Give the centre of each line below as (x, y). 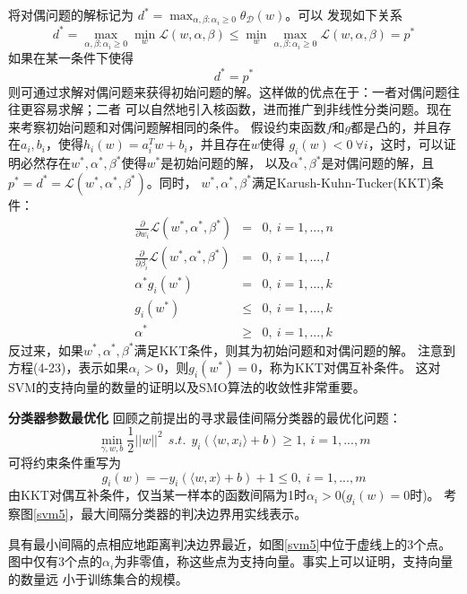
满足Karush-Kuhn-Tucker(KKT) (341, 182)
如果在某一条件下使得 (71, 58)
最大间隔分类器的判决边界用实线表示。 (194, 514)
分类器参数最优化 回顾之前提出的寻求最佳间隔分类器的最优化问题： (205, 417)
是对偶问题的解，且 (378, 163)
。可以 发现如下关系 (344, 14)
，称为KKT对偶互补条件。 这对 (349, 367)
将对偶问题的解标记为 (71, 14)
